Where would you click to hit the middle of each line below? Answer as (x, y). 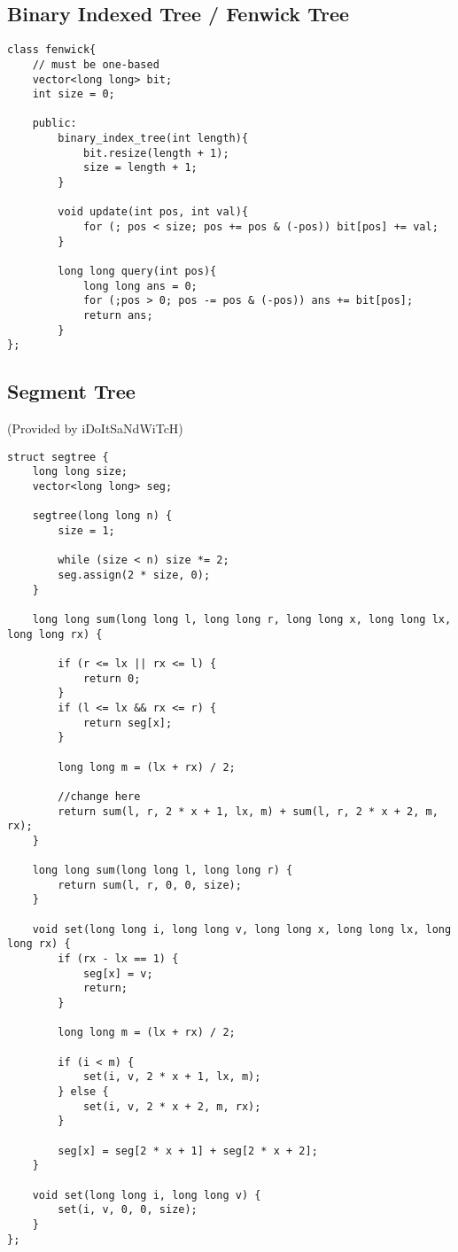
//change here (99, 796)
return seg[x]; (128, 723)
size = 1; (86, 531)
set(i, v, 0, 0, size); (128, 1210)
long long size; (80, 472)
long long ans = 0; (140, 286)
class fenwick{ (52, 50)
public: (54, 124)
